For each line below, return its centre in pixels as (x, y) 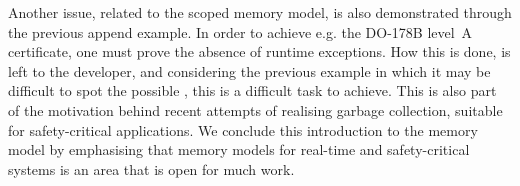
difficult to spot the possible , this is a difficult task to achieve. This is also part (252, 90)
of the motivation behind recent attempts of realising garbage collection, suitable (255, 109)
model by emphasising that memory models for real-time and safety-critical (239, 149)
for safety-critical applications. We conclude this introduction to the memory (243, 129)
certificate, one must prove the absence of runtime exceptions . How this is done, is (259, 51)
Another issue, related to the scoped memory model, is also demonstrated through (260, 12)
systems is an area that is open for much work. (151, 168)
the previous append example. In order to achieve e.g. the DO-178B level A (240, 31)
